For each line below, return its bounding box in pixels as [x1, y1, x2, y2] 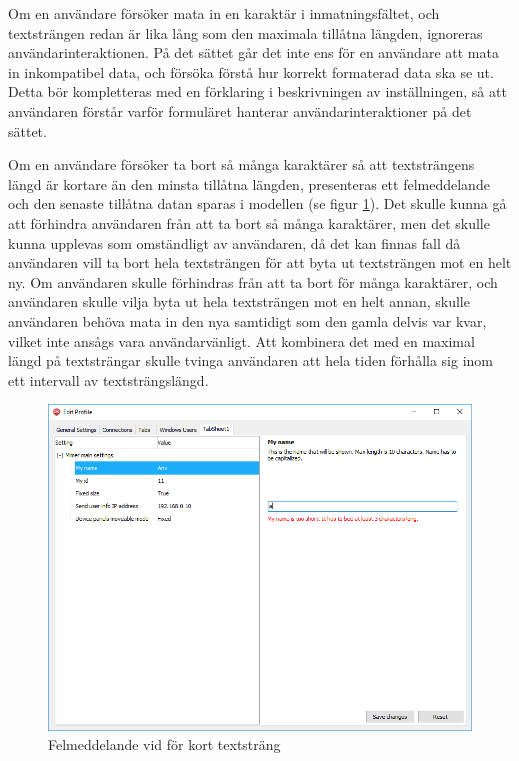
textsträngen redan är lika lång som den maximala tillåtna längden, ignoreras [8, 22, 483, 43]
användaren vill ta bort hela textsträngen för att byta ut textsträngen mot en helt [8, 252, 512, 273]
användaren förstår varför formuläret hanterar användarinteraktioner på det [8, 100, 472, 121]
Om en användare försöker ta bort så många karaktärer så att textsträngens [8, 154, 475, 175]
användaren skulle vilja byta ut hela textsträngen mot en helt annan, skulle [8, 291, 470, 312]
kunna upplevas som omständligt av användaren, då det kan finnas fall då [8, 232, 461, 253]
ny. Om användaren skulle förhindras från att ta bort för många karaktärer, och [8, 271, 498, 292]
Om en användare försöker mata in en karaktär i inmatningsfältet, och [8, 3, 440, 23]
